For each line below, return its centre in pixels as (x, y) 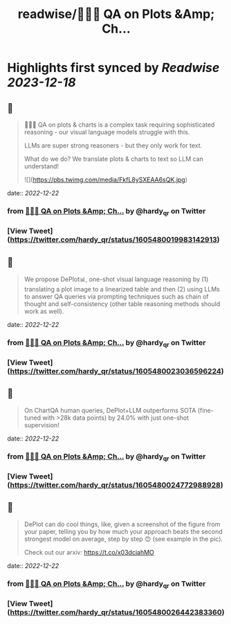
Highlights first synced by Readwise (113, 68)
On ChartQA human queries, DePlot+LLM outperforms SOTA (110, 410)
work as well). (44, 311)
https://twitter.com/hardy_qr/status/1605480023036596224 (115, 371)
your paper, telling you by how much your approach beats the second (123, 531)
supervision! (42, 425)
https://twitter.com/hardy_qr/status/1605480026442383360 (116, 612)
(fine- (206, 410)
